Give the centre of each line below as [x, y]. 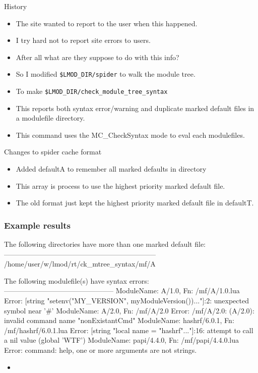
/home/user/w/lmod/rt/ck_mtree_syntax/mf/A [80, 264]
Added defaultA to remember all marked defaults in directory [111, 169]
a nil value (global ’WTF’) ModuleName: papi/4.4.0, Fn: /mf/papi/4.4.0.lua [121, 340]
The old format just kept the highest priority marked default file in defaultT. [135, 203]
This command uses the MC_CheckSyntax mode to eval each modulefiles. [130, 135]
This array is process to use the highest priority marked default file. [120, 185]
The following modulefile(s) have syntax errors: [77, 280]
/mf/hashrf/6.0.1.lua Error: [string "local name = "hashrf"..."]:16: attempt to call [129, 330]
